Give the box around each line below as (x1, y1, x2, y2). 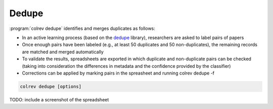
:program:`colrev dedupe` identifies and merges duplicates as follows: (9, 25, 155, 31)
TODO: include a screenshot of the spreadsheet (9, 96, 109, 102)
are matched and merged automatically (22, 49, 104, 55)
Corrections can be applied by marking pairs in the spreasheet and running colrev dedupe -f (22, 70, 215, 76)
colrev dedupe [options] (20, 84, 82, 89)
